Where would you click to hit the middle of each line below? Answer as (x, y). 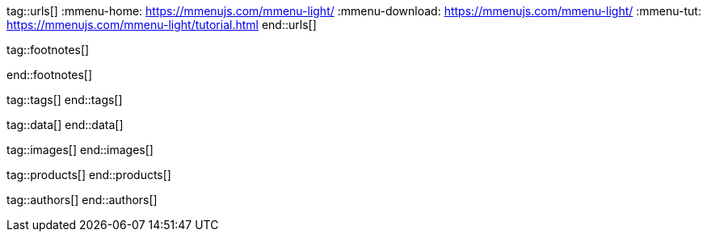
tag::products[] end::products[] (89, 175)
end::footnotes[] (50, 75)
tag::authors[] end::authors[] (82, 200)
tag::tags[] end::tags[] (65, 100)
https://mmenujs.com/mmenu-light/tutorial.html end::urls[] (162, 25)
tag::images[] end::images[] (80, 150)
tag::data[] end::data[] (65, 125)
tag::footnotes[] (48, 50)
